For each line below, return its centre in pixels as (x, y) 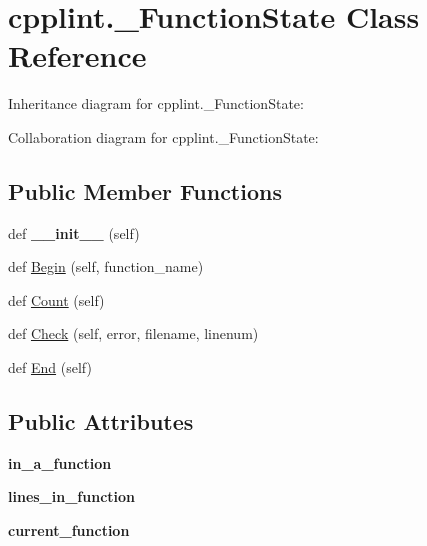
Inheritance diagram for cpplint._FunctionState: (156, 103)
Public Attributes (101, 421)
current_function (69, 530)
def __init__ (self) (74, 232)
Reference (77, 55)
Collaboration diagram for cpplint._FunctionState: (163, 136)
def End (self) (50, 367)
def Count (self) (56, 299)
